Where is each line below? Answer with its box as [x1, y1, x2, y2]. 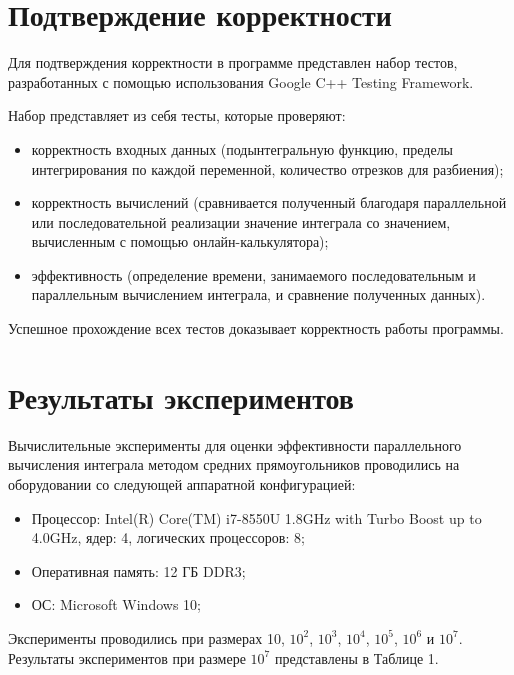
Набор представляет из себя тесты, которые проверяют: [8, 105, 346, 126]
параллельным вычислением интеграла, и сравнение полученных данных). [31, 284, 486, 305]
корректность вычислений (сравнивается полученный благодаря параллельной [31, 192, 507, 213]
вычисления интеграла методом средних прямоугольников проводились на [8, 454, 460, 475]
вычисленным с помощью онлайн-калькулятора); [31, 231, 329, 252]
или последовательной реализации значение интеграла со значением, [31, 211, 451, 232]
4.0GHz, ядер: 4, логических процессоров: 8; [31, 527, 305, 548]
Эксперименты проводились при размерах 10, [8, 627, 285, 648]
